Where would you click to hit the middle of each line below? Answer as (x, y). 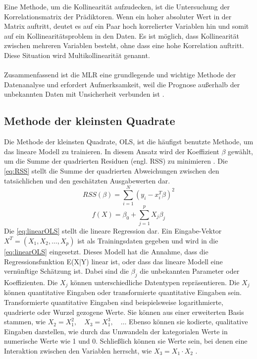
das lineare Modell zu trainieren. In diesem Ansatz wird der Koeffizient (112, 151)
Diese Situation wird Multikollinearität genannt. (77, 55)
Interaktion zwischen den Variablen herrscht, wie (78, 350)
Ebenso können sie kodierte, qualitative (188, 322)
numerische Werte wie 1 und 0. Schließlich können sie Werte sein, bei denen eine (126, 341)
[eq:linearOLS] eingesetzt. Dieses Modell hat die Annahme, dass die (106, 251)
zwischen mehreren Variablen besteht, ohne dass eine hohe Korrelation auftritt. (124, 45)
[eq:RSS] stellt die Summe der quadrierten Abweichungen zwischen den (112, 170)
